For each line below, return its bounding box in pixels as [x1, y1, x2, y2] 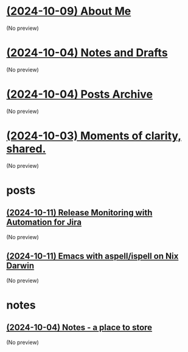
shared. [6, 142, 46, 156]
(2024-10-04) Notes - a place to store [6, 322, 153, 333]
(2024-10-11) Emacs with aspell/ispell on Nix [6, 251, 179, 262]
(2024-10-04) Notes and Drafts [6, 46, 169, 60]
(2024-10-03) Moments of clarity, [6, 129, 182, 143]
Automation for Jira [6, 217, 82, 228]
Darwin [6, 260, 35, 271]
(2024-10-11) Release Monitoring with [6, 207, 153, 218]
